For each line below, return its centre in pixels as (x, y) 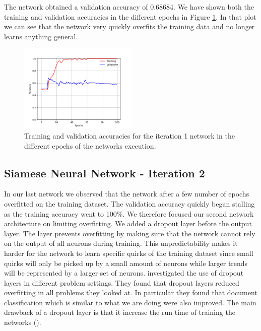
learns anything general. (41, 36)
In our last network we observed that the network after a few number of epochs (127, 194)
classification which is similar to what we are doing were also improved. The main (130, 302)
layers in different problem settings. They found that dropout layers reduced (122, 282)
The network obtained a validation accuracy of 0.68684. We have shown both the (129, 7)
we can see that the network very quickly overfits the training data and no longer (129, 26)
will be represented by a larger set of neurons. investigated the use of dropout (124, 273)
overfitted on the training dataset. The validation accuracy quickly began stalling (129, 203)
